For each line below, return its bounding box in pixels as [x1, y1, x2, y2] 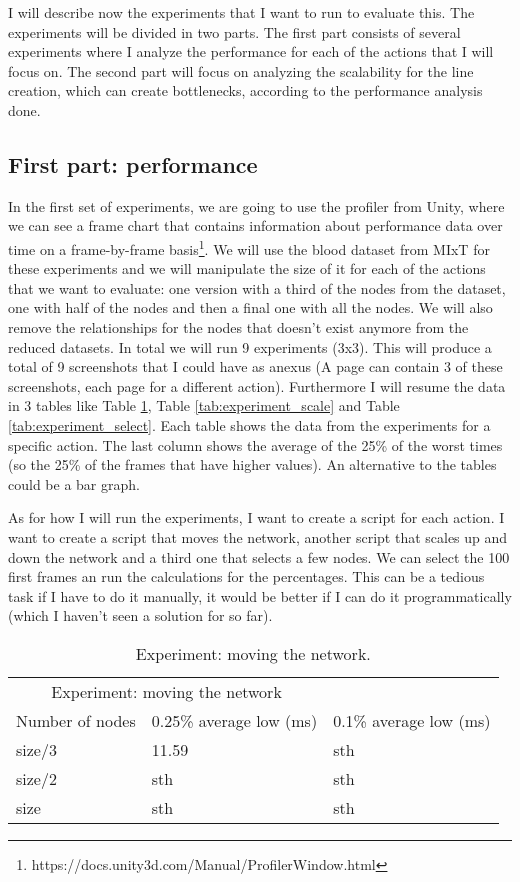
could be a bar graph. [8, 473, 140, 494]
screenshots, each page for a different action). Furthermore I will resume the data [8, 375, 506, 396]
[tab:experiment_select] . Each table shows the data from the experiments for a [8, 414, 491, 435]
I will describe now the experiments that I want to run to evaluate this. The [8, 2, 475, 22]
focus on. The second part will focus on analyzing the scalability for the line [8, 60, 474, 81]
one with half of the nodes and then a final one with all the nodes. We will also [8, 297, 493, 318]
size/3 [16, 737, 57, 761]
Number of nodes [16, 708, 136, 732]
